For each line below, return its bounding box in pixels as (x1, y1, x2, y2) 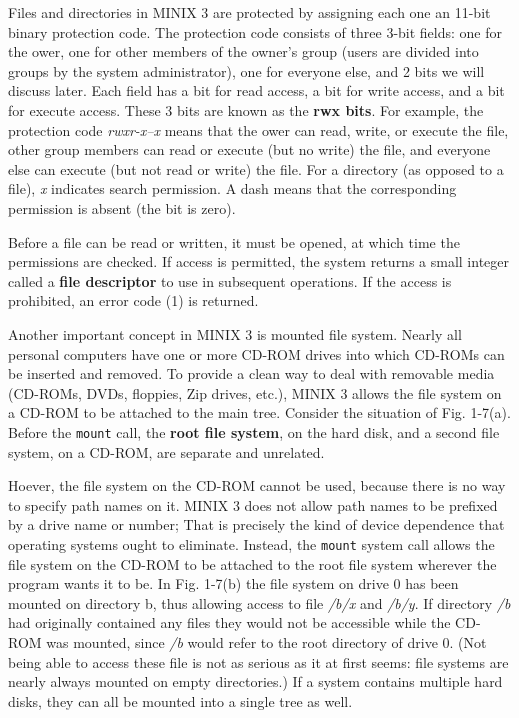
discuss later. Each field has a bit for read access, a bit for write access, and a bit (8, 80, 505, 101)
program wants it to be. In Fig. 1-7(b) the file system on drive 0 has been (8, 573, 459, 594)
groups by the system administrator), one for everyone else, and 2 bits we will (8, 60, 485, 81)
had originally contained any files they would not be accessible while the (8, 612, 451, 633)
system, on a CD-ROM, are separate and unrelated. (8, 441, 325, 462)
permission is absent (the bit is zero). (8, 197, 236, 218)
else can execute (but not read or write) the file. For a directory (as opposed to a (8, 158, 504, 179)
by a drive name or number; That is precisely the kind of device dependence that (8, 514, 505, 535)
